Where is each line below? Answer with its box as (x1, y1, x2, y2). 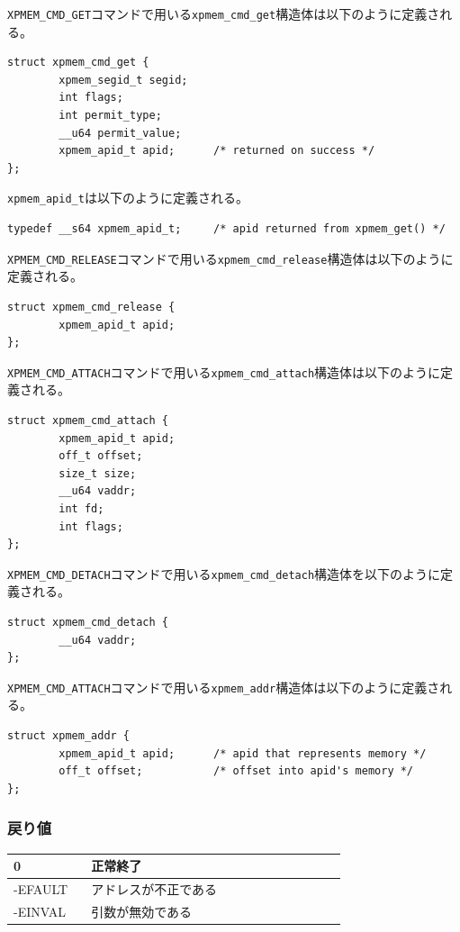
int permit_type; (59, 109, 162, 122)
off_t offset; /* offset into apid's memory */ (59, 765, 414, 778)
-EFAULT (14, 879, 68, 898)
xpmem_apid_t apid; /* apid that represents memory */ (59, 747, 427, 760)
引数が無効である (91, 901, 193, 920)
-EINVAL (14, 901, 66, 920)
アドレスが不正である (91, 879, 218, 898)
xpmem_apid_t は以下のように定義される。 (7, 188, 248, 207)
